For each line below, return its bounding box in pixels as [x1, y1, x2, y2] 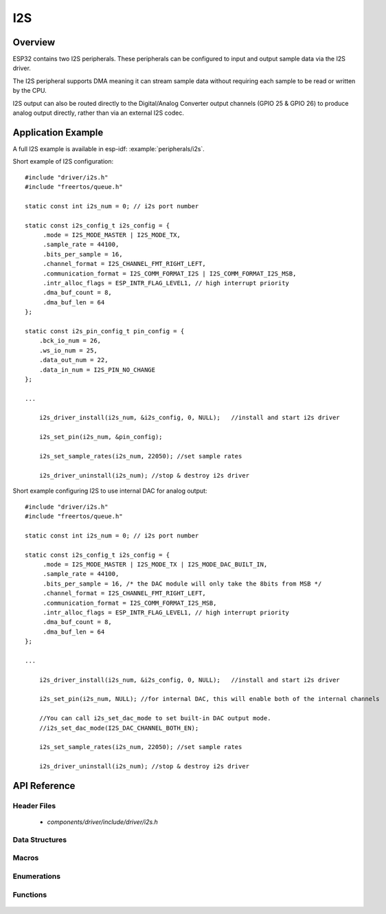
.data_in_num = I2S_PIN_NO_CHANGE [38, 366, 156, 374]
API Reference [12, 780, 76, 792]
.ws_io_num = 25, [38, 346, 98, 354]
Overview [12, 36, 56, 48]
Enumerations [12, 871, 61, 881]
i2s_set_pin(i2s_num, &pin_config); [38, 433, 163, 441]
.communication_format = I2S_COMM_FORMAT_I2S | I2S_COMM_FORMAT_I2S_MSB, [43, 269, 297, 278]
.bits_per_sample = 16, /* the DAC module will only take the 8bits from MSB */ [43, 579, 322, 588]
